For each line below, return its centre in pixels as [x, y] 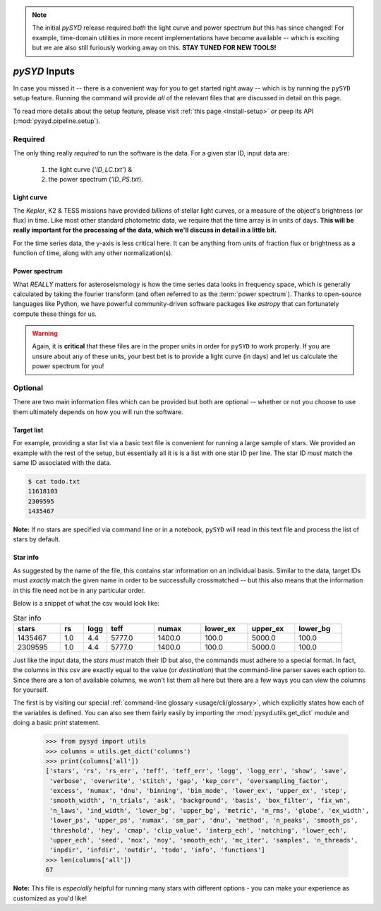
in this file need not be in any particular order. [79, 590]
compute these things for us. [55, 314]
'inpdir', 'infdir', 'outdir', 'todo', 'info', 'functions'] [157, 850]
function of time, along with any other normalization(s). [93, 253]
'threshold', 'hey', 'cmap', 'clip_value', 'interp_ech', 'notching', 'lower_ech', [198, 830]
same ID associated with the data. [62, 462]
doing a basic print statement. [56, 723]
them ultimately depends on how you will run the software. [98, 412]
